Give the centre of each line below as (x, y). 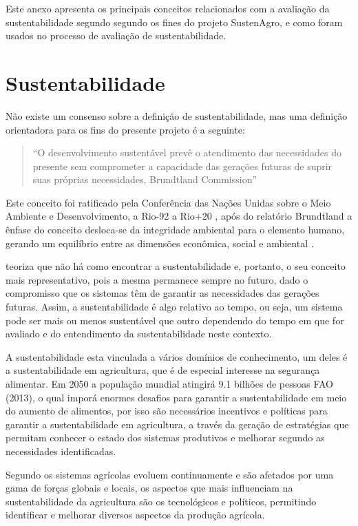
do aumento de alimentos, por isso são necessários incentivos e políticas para (167, 411)
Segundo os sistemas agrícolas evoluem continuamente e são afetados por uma (170, 474)
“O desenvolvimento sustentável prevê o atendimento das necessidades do (187, 152)
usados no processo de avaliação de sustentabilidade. (116, 35)
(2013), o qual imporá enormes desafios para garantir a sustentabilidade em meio (176, 397)
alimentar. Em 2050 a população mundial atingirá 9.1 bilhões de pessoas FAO (170, 383)
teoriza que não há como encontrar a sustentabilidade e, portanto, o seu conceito (176, 266)
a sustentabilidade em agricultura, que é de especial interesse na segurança (163, 370)
